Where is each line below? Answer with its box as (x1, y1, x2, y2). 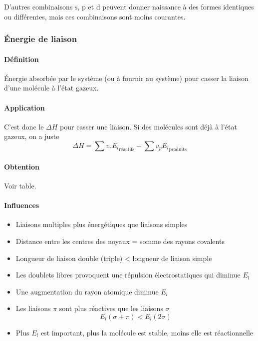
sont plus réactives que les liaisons (59, 303, 163, 313)
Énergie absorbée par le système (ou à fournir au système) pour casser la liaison (4, 72, 249, 83)
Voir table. (4, 180, 36, 191)
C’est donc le (4, 121, 44, 131)
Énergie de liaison (4, 32, 77, 45)
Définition (4, 53, 39, 64)
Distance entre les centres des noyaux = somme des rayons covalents (15, 236, 225, 246)
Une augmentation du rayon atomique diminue (15, 286, 159, 296)
